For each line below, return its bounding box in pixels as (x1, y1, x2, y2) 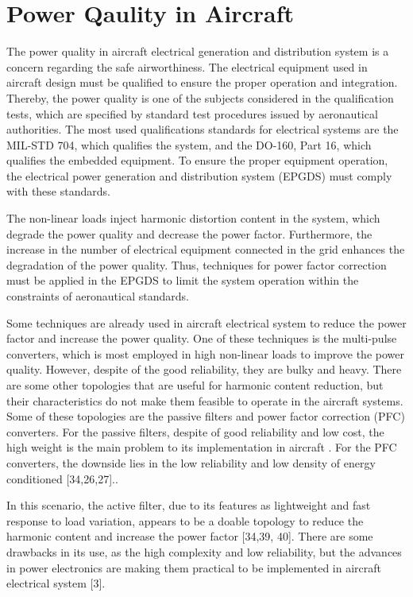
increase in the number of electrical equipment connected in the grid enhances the (6, 241, 405, 258)
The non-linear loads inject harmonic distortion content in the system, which (6, 210, 380, 227)
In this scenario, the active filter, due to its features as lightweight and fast (6, 497, 371, 514)
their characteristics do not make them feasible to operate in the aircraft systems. (6, 392, 403, 409)
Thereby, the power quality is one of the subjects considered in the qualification (6, 89, 394, 106)
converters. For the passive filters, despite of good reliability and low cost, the (6, 423, 384, 440)
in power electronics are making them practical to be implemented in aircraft (6, 559, 382, 576)
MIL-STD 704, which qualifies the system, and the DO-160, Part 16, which (6, 136, 372, 153)
